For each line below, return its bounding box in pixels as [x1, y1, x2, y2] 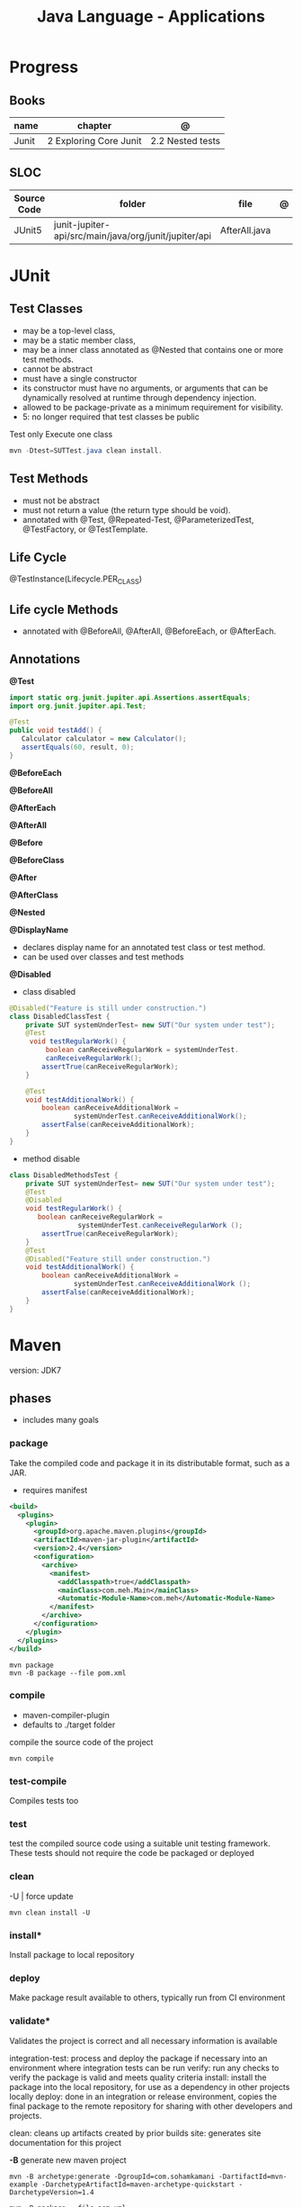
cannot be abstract [22, 363, 93, 374]
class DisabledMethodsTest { [9, 1170, 119, 1180]
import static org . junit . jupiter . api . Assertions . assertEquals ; [9, 693, 252, 702]
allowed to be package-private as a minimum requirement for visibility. [22, 401, 283, 412]
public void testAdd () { [9, 726, 102, 735]
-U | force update [9, 1890, 74, 1901]
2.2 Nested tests [150, 135, 221, 147]
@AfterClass [9, 889, 58, 900]
